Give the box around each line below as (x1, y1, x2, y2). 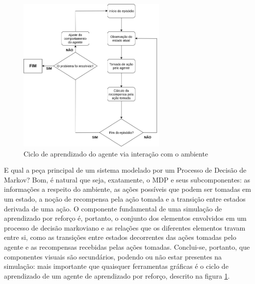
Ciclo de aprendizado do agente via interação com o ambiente (24, 148, 208, 158)
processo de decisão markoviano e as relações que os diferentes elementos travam (4, 222, 246, 232)
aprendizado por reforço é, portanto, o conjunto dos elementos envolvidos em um (4, 213, 247, 223)
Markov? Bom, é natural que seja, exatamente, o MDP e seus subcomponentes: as (4, 174, 250, 184)
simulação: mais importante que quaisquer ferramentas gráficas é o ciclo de (4, 261, 229, 271)
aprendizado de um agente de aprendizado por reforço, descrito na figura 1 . (4, 270, 230, 281)
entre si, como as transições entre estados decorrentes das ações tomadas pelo (4, 232, 236, 242)
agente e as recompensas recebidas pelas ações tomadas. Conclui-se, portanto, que (4, 241, 250, 252)
